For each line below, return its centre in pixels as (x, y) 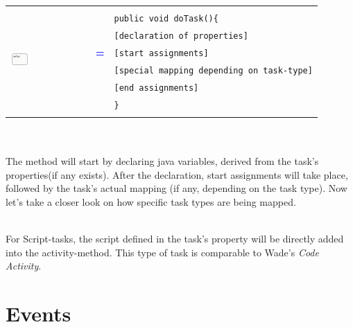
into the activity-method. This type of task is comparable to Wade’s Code (162, 252)
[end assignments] (156, 88)
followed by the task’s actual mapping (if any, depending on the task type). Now (176, 188)
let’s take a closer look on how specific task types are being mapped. (151, 201)
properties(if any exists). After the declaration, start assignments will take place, (177, 174)
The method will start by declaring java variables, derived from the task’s (162, 161)
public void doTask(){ (166, 19)
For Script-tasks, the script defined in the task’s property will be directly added (175, 239)
